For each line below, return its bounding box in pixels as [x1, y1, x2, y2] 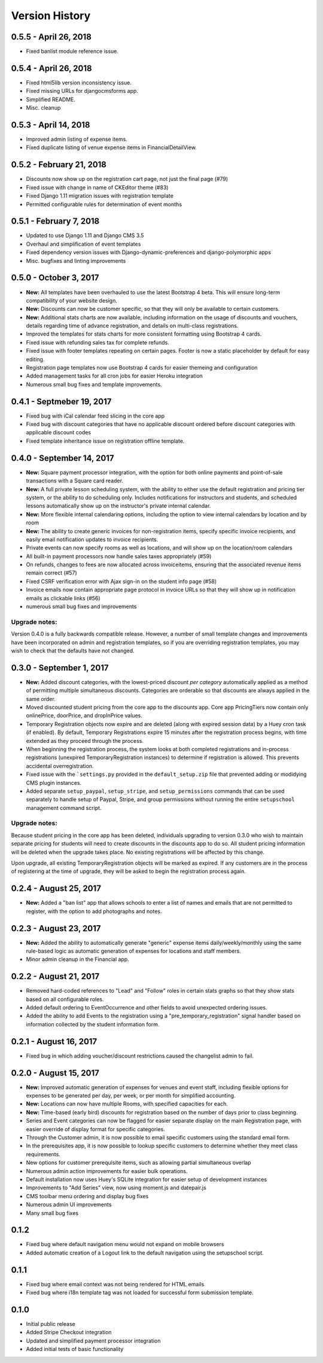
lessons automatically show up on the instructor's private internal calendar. [26, 502, 211, 509]
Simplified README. [26, 96, 76, 103]
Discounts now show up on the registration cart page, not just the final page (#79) [26, 176, 228, 183]
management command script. [26, 804, 102, 811]
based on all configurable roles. [26, 995, 104, 1003]
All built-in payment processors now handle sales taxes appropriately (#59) [26, 552, 212, 560]
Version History [11, 9, 91, 22]
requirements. [26, 1150, 61, 1158]
